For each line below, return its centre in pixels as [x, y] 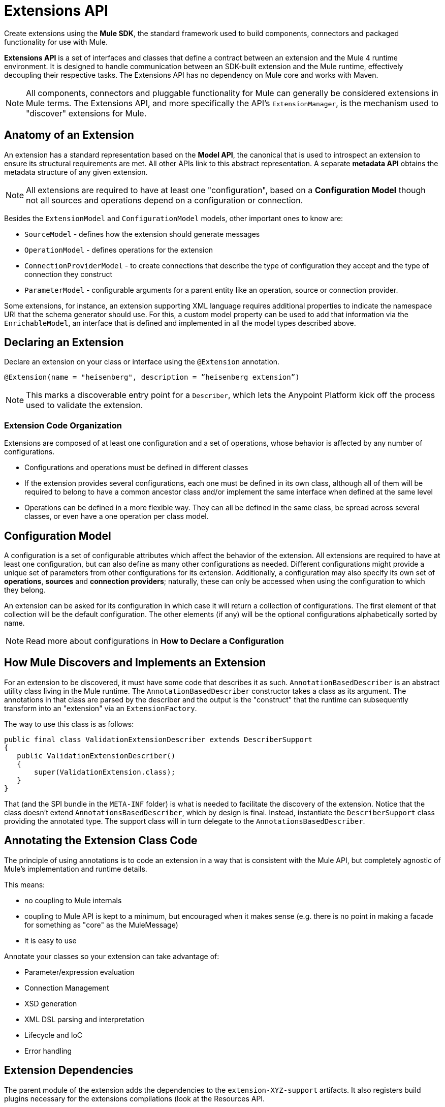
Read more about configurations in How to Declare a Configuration [155, 641]
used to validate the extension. [85, 405]
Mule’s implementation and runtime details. [76, 869]
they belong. [25, 590]
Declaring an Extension [64, 343]
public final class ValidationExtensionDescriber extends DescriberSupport [158, 739]
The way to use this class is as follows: [69, 724]
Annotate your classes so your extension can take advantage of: [112, 956]
